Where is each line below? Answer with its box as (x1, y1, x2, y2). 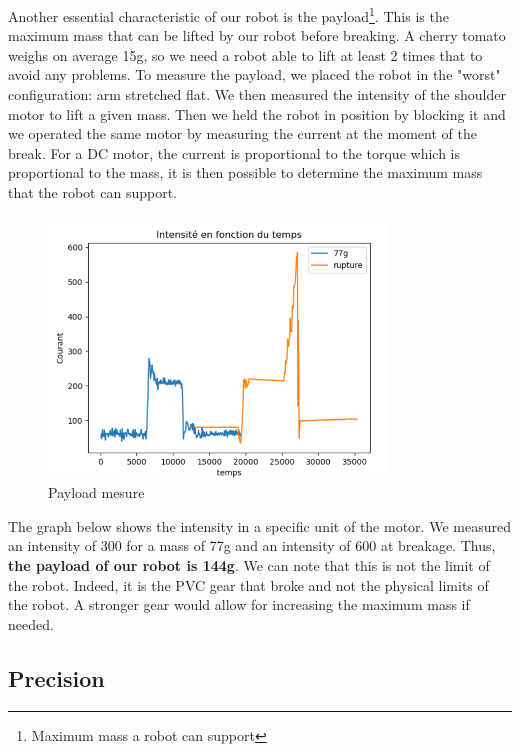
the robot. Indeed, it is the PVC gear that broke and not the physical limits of (8, 574, 489, 595)
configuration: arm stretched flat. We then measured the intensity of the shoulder (8, 84, 506, 105)
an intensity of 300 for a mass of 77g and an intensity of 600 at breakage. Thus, (8, 535, 496, 556)
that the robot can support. (8, 182, 177, 202)
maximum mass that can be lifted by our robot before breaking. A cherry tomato (8, 25, 506, 46)
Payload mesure (48, 482, 145, 503)
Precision (8, 662, 105, 693)
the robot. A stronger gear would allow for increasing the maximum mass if (8, 594, 470, 615)
